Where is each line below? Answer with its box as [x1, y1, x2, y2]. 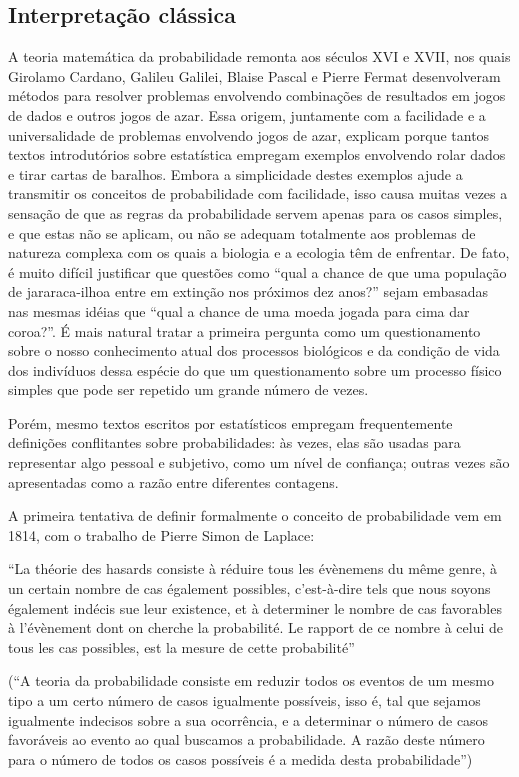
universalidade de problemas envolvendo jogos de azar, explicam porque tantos [8, 124, 490, 145]
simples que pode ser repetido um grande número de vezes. [8, 379, 369, 400]
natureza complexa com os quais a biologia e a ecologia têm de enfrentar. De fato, [8, 242, 510, 263]
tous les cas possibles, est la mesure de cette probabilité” [8, 636, 355, 657]
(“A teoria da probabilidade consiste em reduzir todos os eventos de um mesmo [8, 670, 494, 691]
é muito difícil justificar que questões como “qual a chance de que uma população [8, 261, 507, 282]
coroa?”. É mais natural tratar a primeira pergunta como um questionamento [8, 320, 481, 341]
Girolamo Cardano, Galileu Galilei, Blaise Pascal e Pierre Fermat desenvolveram [8, 65, 501, 86]
